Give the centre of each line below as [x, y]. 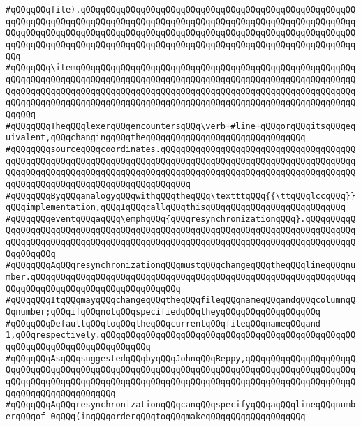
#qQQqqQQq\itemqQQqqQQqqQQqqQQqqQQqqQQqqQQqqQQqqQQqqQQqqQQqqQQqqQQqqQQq [181, 68]
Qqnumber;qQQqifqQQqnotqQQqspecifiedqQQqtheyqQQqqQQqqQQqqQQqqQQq [163, 312]
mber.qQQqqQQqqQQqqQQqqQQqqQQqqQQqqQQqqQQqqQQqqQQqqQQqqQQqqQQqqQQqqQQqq [181, 277]
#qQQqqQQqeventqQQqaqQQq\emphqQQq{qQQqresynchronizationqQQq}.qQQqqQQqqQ [181, 219]
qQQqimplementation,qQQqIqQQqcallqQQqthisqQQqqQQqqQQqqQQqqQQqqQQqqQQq [176, 208]
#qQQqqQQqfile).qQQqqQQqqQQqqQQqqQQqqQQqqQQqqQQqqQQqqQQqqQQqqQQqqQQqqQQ [181, 10]
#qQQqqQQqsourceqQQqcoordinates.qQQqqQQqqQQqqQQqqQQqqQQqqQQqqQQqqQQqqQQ [181, 149]
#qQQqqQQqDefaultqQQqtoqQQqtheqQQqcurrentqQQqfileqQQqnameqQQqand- [166, 323]
